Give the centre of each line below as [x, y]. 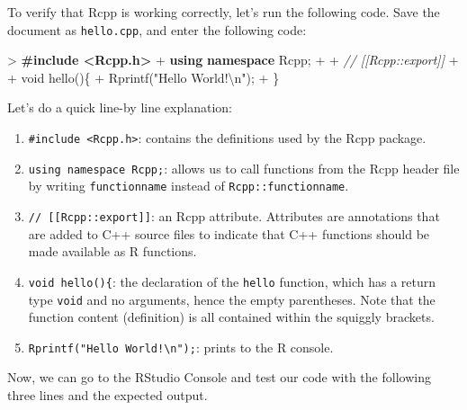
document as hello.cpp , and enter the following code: [157, 29]
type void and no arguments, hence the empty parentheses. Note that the [232, 299]
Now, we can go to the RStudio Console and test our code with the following [219, 377]
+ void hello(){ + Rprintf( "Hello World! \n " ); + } [144, 77]
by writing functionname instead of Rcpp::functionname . [189, 186]
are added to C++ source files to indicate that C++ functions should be [229, 233]
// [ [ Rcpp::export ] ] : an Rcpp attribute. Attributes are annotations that [234, 216]
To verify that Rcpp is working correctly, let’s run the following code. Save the [224, 12]
